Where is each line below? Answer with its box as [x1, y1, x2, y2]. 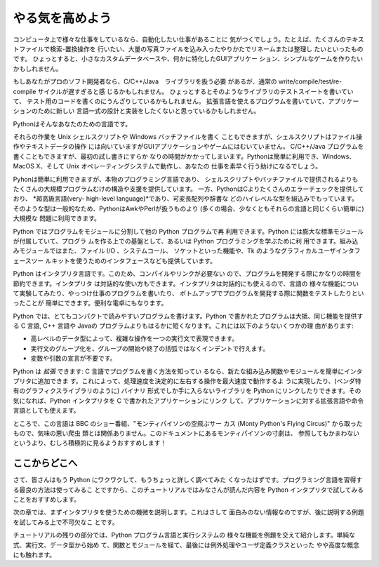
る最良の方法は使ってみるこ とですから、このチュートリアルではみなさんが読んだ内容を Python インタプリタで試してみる [13, 485, 364, 494]
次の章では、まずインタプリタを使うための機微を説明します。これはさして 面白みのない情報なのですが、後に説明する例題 [13, 508, 364, 516]
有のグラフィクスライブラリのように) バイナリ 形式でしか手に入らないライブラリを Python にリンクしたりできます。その [13, 387, 361, 395]
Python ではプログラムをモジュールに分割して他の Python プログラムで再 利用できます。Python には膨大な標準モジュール [13, 227, 364, 235]
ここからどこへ [13, 457, 78, 469]
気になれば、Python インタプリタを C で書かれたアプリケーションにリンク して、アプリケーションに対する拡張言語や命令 [13, 396, 364, 405]
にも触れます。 [13, 551, 56, 559]
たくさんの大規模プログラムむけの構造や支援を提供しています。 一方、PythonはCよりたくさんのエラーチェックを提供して [13, 185, 364, 193]
